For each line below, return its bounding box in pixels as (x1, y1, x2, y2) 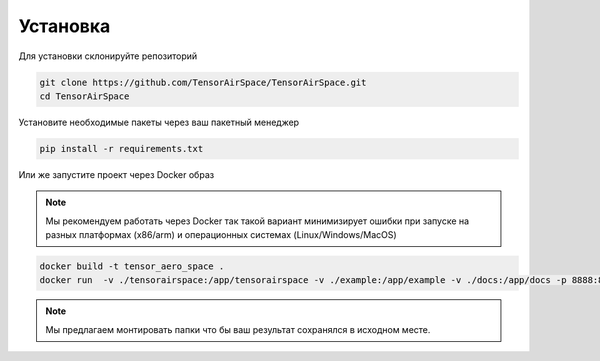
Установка (18, 15, 111, 37)
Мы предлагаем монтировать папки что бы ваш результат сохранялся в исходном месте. (45, 323, 431, 335)
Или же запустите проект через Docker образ (18, 168, 215, 180)
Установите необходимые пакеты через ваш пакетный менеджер (18, 116, 300, 128)
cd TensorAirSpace (39, 90, 130, 102)
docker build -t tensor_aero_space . (39, 261, 225, 272)
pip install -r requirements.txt (39, 143, 204, 154)
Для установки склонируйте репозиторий (18, 50, 198, 62)
